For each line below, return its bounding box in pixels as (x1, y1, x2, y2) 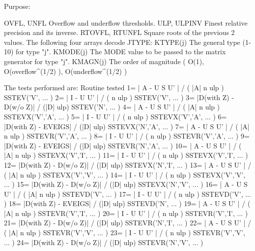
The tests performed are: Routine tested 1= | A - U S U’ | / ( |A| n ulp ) (4, 82, 224, 93)
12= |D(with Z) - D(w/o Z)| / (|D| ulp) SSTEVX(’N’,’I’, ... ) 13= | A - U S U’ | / (4, 159, 252, 170)
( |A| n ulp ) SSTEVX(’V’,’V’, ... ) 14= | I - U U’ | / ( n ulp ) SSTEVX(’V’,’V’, (4, 169, 246, 179)
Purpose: (4, 1, 30, 11)
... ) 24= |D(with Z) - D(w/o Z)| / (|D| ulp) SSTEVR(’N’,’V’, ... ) (4, 237, 203, 247)
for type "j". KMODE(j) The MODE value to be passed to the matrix (16, 46, 226, 57)
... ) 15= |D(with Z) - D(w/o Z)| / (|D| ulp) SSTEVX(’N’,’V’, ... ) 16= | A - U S (4, 179, 248, 189)
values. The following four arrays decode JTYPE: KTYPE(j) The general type (4, 36, 240, 47)
